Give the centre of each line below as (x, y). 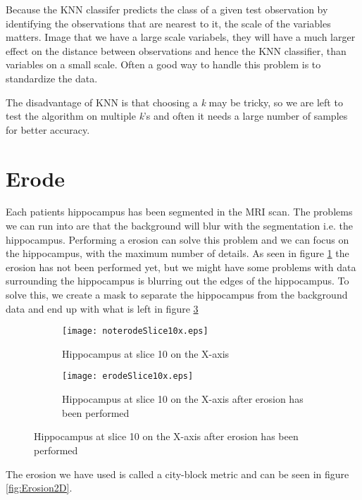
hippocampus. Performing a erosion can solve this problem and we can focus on (177, 239)
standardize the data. (52, 78)
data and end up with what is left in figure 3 (102, 308)
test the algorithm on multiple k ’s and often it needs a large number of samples (177, 116)
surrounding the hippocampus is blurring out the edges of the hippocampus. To (177, 281)
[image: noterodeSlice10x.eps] (135, 331)
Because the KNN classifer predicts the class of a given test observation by (167, 9)
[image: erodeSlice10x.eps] (128, 376)
